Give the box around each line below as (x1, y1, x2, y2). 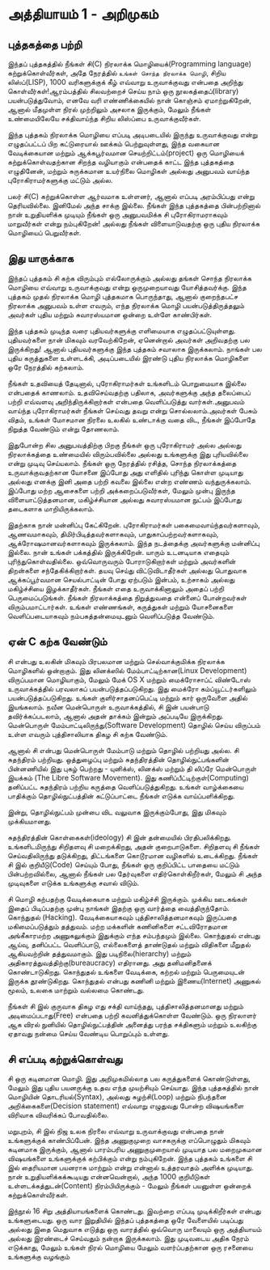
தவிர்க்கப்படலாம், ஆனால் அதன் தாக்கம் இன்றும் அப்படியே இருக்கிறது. (7, 711, 224, 721)
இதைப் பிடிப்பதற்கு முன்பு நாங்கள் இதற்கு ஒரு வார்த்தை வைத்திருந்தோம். (7, 903, 230, 912)
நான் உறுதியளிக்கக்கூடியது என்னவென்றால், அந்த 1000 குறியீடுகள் (7, 1172, 211, 1182)
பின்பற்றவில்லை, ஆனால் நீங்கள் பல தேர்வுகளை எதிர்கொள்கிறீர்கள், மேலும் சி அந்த (7, 869, 262, 878)
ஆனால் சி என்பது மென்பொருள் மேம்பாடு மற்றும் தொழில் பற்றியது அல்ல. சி (7, 745, 239, 755)
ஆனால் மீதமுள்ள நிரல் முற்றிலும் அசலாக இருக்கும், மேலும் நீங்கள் (7, 104, 211, 114)
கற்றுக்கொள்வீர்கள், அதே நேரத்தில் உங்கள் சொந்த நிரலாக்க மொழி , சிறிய (7, 68, 226, 78)
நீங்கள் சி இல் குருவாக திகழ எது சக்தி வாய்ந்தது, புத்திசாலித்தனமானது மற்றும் (7, 1001, 244, 1011)
